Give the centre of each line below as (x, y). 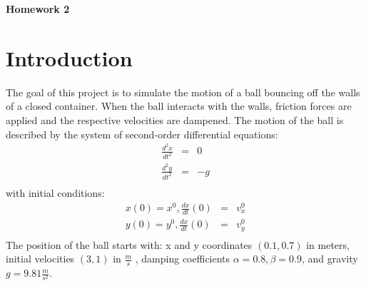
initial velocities (40, 259)
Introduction (69, 57)
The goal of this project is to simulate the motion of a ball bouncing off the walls (183, 92)
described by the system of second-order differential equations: (142, 134)
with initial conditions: (55, 192)
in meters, (328, 244)
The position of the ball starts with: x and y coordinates (129, 244)
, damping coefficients (183, 259)
